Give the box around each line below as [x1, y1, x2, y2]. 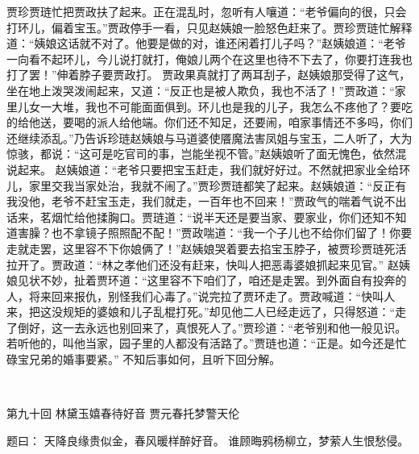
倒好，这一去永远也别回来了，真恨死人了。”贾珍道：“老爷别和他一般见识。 [17, 319, 407, 335]
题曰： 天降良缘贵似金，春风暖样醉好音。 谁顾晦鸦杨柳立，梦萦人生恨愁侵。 [6, 431, 409, 448]
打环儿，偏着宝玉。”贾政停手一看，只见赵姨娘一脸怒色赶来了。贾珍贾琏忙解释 [6, 19, 413, 35]
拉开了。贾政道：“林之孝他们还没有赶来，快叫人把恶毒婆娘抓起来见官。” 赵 [6, 256, 399, 273]
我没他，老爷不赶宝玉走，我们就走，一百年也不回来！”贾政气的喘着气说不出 [6, 193, 407, 210]
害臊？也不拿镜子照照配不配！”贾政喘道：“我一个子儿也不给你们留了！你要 [17, 224, 413, 241]
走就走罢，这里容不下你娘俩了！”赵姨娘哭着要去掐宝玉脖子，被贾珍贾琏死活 [6, 239, 407, 256]
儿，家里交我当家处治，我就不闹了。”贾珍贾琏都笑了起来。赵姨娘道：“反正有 [6, 177, 407, 194]
